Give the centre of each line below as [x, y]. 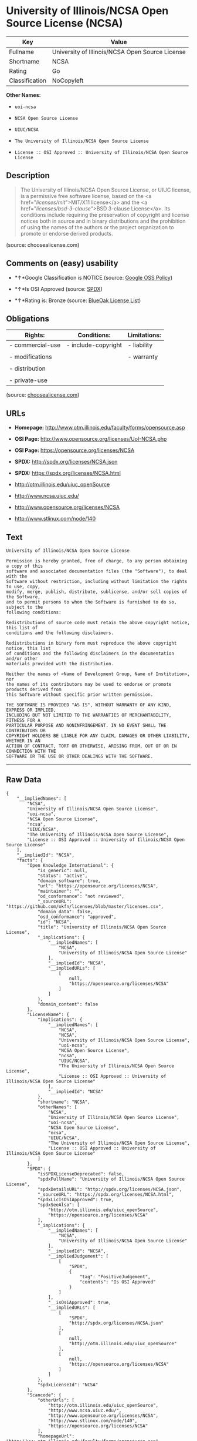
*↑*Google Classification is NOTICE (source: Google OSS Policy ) [94, 277]
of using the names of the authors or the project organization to [97, 227]
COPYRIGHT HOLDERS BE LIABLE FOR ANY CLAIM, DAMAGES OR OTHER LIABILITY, [98, 736]
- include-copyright [94, 345]
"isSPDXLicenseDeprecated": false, [81, 1174]
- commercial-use [35, 345]
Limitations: [144, 335]
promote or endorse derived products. [67, 233]
